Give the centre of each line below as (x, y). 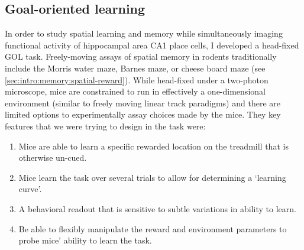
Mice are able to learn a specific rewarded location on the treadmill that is (153, 146)
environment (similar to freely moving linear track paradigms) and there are (143, 103)
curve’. (30, 189)
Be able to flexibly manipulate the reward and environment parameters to (153, 228)
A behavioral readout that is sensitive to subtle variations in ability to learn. (157, 208)
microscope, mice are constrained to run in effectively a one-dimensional (135, 91)
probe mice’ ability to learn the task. (85, 240)
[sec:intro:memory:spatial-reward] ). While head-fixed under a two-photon (137, 79)
